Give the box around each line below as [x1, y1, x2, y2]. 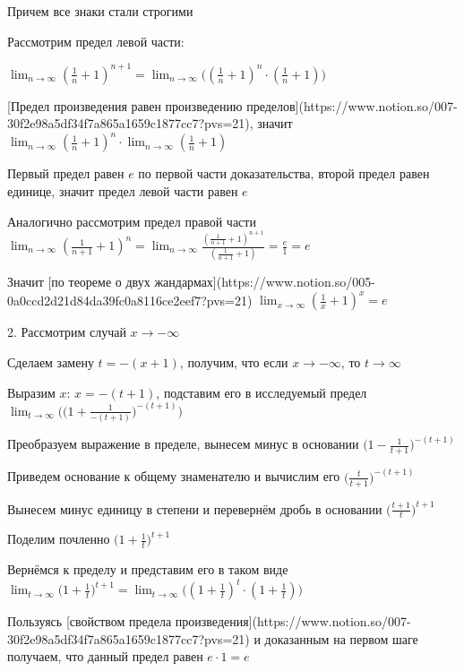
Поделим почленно [7, 529, 110, 548]
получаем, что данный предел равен [7, 647, 203, 666]
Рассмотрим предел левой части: [7, 31, 185, 50]
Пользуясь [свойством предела [7, 612, 172, 631]
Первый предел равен [7, 164, 125, 183]
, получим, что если [179, 353, 288, 372]
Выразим [7, 383, 56, 401]
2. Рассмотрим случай [7, 323, 126, 341]
